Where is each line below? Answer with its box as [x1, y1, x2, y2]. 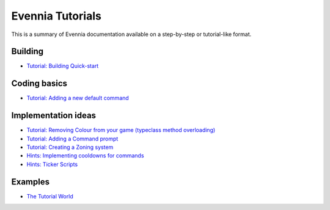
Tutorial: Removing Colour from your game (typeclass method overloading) [26, 126, 216, 134]
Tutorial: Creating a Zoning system [26, 143, 114, 151]
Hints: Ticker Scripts [26, 161, 78, 168]
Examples [11, 176, 50, 187]
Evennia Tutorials [11, 9, 102, 23]
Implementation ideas [11, 110, 97, 121]
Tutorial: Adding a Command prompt [26, 135, 119, 142]
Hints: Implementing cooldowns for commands [26, 152, 144, 159]
